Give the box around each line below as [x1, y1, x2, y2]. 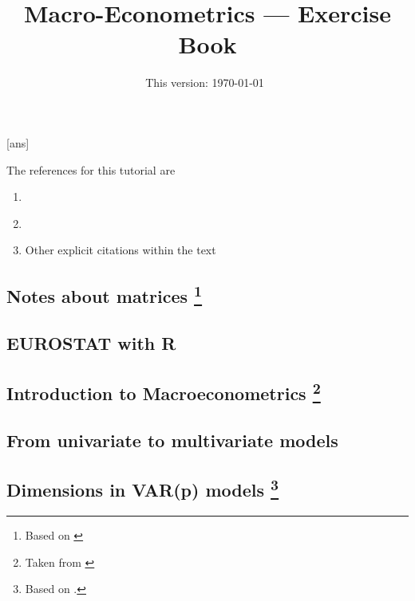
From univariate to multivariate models [6, 427, 338, 452]
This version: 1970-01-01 [145, 74, 264, 91]
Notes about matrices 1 [6, 281, 203, 308]
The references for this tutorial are [6, 161, 176, 178]
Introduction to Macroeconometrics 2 [6, 377, 321, 405]
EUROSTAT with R [6, 331, 176, 355]
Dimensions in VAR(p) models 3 [6, 474, 279, 502]
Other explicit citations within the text [25, 242, 216, 258]
